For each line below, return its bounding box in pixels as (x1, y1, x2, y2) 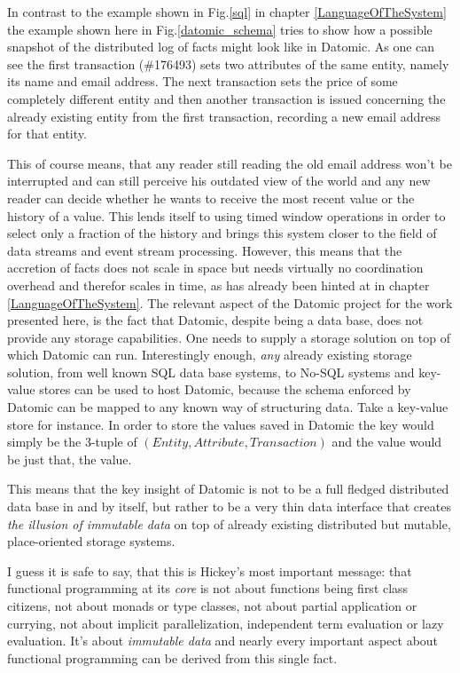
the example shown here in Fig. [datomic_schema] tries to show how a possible (7, 20, 433, 38)
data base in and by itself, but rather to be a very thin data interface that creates (7, 497, 451, 516)
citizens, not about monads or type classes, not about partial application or (7, 597, 417, 614)
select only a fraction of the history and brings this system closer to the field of (7, 224, 437, 242)
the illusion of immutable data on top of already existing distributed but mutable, (7, 514, 451, 533)
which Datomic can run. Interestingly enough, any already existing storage (7, 345, 412, 364)
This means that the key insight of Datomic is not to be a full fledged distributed (7, 479, 449, 498)
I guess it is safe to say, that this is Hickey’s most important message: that (7, 561, 412, 580)
